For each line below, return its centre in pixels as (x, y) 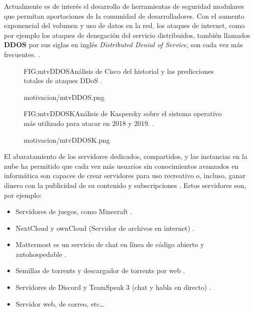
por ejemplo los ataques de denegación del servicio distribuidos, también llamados (127, 35)
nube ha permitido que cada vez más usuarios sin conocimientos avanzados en (121, 166)
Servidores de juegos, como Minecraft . (74, 211)
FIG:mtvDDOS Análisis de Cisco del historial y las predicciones (119, 71)
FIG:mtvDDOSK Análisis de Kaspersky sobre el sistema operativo (123, 113)
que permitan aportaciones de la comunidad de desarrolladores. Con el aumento (124, 16)
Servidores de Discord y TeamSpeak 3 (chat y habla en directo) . (113, 287)
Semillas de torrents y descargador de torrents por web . (100, 270)
